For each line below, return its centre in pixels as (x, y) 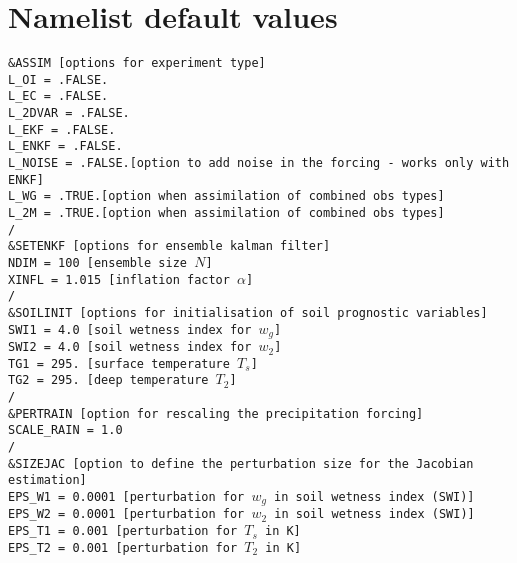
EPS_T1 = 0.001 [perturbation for (123, 531)
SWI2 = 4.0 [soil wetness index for (130, 347)
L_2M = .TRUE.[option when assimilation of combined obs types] (226, 213)
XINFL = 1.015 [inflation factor (119, 279)
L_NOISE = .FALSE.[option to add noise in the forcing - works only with (259, 163)
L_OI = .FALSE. (58, 79)
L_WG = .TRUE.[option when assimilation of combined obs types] (226, 196)
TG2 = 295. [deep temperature (108, 380)
